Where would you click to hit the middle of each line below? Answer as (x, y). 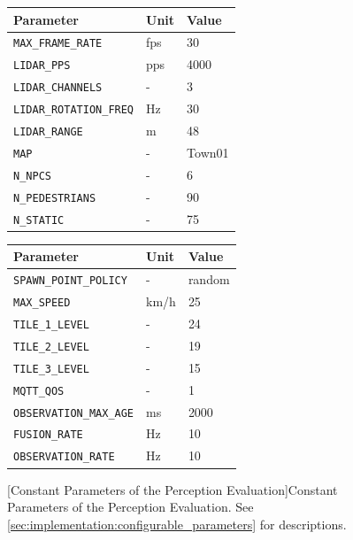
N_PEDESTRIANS (55, 198)
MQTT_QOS (39, 391)
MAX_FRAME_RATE (58, 44)
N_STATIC (39, 220)
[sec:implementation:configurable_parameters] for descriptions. (177, 524)
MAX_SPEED (42, 303)
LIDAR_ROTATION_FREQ (74, 110)
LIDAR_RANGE (48, 131)
